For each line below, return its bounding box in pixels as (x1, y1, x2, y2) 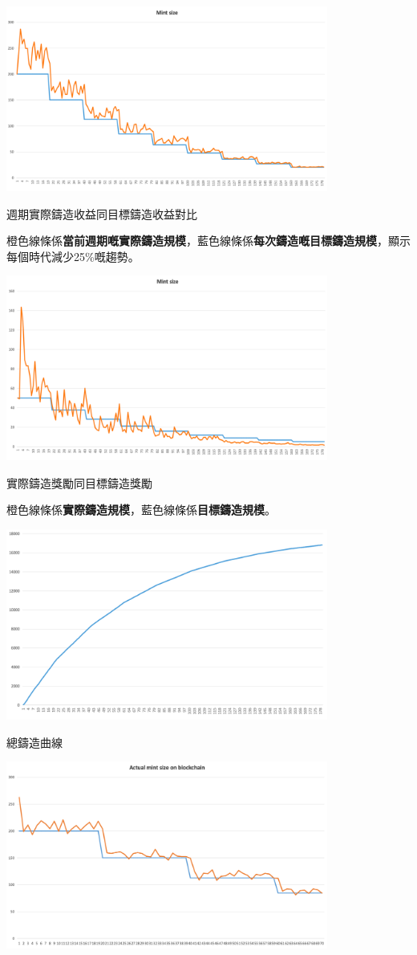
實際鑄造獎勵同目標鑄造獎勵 (6, 474, 152, 491)
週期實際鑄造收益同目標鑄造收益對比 (6, 205, 197, 222)
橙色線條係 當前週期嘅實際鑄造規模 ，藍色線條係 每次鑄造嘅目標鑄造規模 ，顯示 (6, 232, 411, 249)
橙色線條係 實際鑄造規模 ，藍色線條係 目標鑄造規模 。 (6, 501, 276, 518)
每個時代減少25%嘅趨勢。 (6, 247, 140, 264)
